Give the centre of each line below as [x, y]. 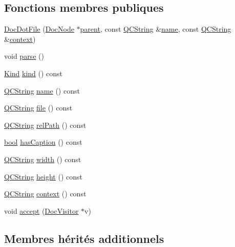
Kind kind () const [34, 73]
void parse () [24, 56]
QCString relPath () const [45, 125]
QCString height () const [43, 176]
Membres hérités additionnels [84, 238]
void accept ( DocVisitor [41, 210]
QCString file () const [38, 108]
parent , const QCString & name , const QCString [156, 29]
